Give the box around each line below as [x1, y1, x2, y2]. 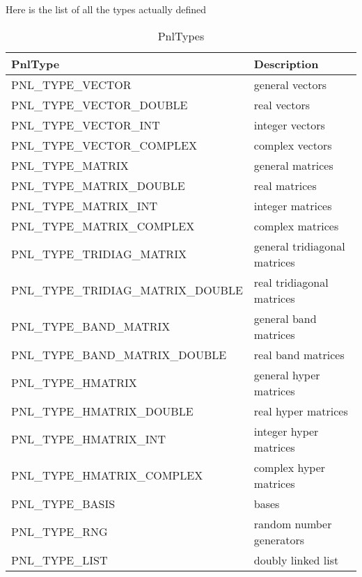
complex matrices [253, 217, 339, 234]
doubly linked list [253, 551, 339, 568]
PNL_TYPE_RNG [11, 523, 108, 540]
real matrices [253, 177, 317, 193]
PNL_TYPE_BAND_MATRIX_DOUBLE [11, 346, 227, 363]
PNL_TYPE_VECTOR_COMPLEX [11, 136, 197, 153]
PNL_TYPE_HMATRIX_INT [11, 431, 166, 448]
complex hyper [253, 459, 326, 475]
